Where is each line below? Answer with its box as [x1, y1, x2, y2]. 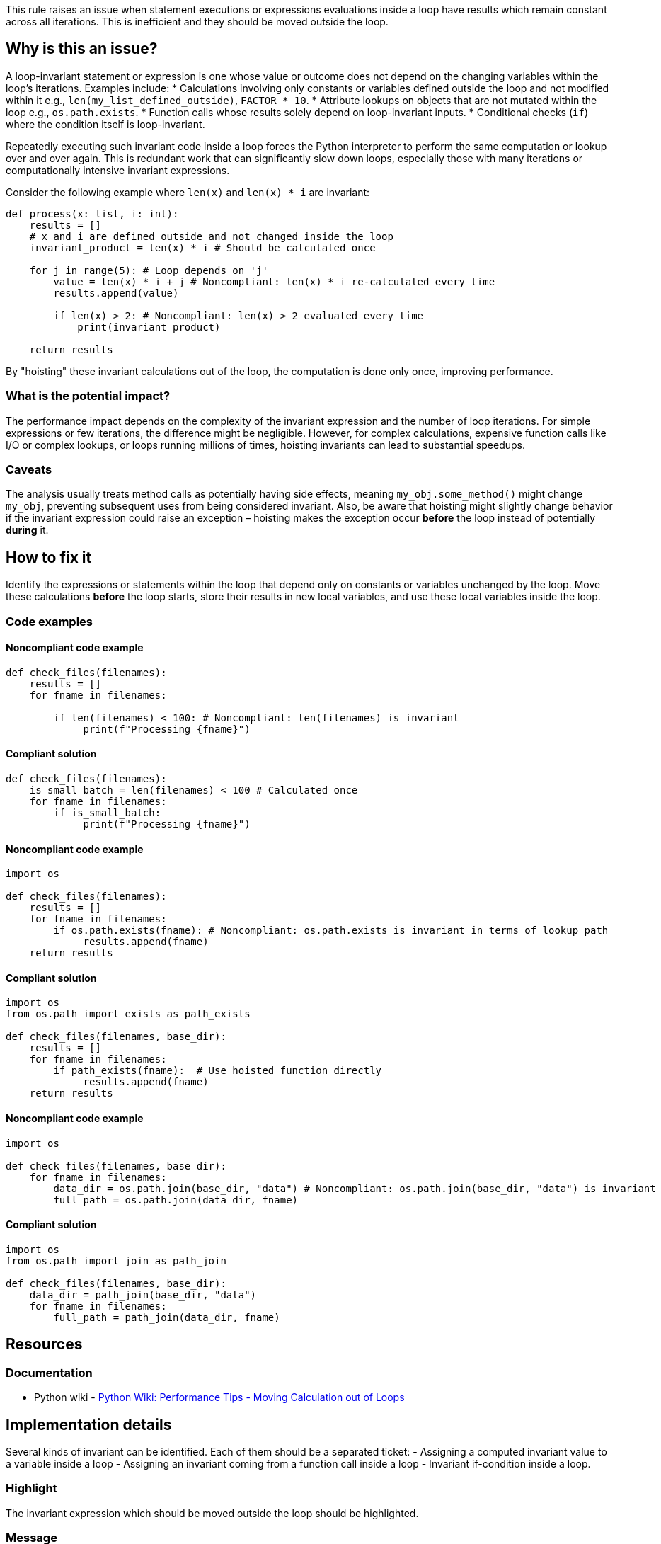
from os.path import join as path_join [6, 1254, 226, 1266]
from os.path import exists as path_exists [6, 1008, 251, 1020]
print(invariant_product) [77, 321, 221, 333]
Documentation [6, 1365, 93, 1380]
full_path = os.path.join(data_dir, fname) [53, 1194, 299, 1206]
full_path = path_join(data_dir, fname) [53, 1311, 280, 1323]
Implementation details [6, 1415, 172, 1434]
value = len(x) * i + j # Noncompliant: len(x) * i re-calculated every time [53, 275, 495, 287]
